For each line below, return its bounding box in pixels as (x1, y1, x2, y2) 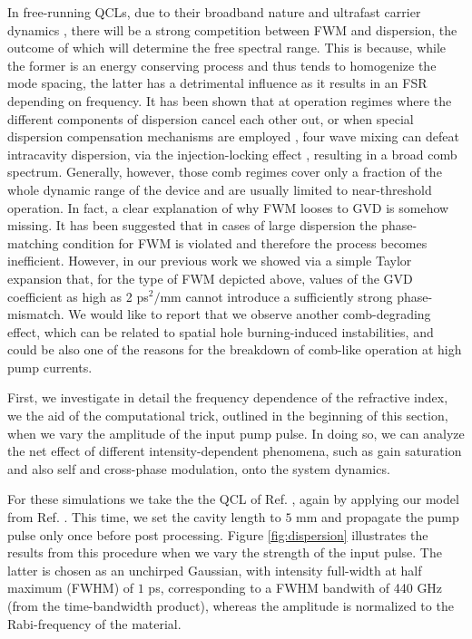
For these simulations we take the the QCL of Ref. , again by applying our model (7, 489, 459, 508)
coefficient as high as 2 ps (7, 286, 149, 305)
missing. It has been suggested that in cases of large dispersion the (7, 216, 378, 235)
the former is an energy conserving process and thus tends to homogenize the (7, 55, 437, 74)
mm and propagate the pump (296, 508, 459, 527)
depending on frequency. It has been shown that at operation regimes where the (7, 91, 452, 110)
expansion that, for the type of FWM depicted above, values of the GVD (7, 268, 413, 287)
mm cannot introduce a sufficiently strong (160, 286, 393, 305)
